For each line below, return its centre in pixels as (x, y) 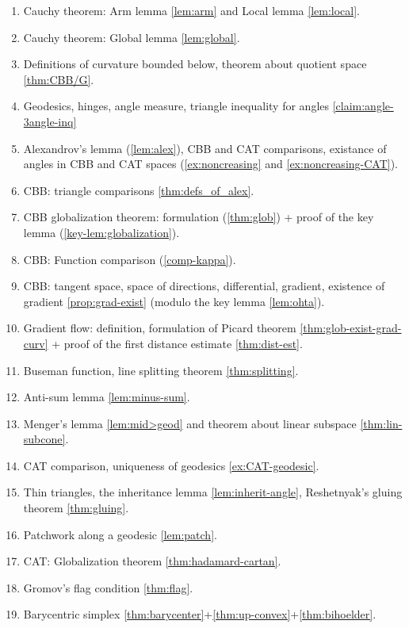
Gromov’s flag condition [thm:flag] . (108, 587)
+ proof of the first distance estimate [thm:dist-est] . (177, 343)
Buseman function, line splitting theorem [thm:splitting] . (161, 370)
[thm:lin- (381, 423)
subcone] (44, 439)
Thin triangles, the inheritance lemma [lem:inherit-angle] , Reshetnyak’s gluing (213, 492)
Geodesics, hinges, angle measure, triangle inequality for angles (176, 106)
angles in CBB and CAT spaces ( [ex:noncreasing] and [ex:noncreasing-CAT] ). (211, 164)
